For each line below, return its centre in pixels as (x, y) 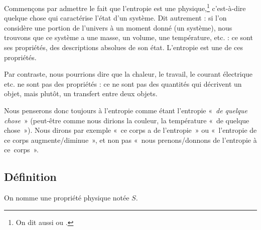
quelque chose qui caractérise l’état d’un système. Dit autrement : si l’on (115, 18)
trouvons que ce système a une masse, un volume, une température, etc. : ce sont (128, 37)
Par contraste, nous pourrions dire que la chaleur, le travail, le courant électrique (128, 74)
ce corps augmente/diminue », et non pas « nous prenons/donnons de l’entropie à (130, 140)
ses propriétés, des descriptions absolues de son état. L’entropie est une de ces (123, 47)
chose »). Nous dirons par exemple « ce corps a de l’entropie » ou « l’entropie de (130, 130)
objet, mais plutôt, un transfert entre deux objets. (81, 93)
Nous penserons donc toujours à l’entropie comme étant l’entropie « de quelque (126, 110)
